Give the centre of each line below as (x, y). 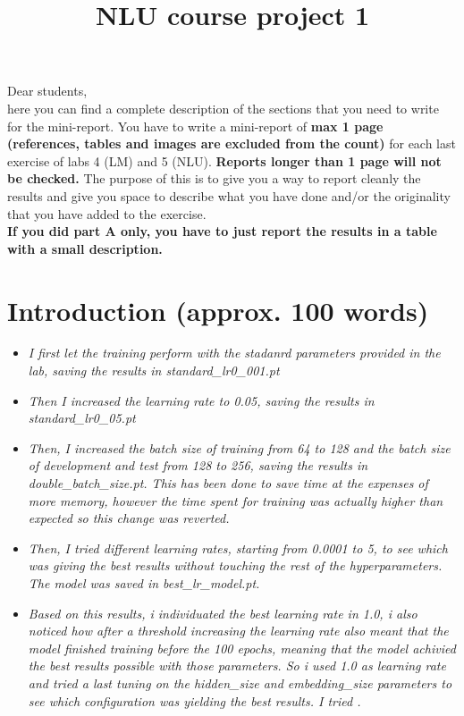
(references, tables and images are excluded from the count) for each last (232, 143)
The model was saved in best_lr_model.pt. (144, 582)
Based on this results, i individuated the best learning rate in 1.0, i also (223, 613)
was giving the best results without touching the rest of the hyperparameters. (235, 565)
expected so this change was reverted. (129, 518)
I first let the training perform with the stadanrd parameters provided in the (234, 353)
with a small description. (85, 248)
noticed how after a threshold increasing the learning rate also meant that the (238, 631)
